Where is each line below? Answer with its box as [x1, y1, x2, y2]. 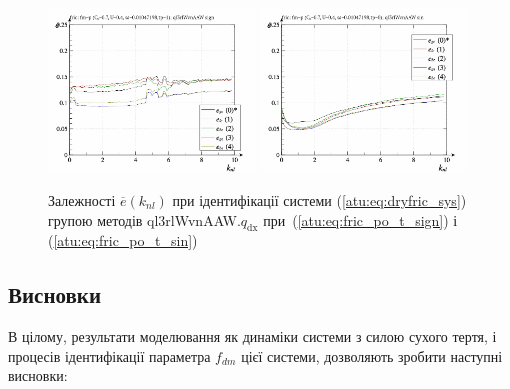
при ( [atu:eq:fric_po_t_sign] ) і [263, 209, 458, 230]
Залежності [48, 189, 116, 210]
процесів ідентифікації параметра [8, 345, 211, 366]
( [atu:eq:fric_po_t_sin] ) [48, 230, 198, 251]
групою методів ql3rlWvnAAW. [48, 209, 241, 230]
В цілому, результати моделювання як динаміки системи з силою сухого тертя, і [8, 326, 497, 347]
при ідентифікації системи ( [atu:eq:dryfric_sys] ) [172, 189, 467, 210]
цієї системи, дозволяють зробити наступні [241, 345, 503, 366]
